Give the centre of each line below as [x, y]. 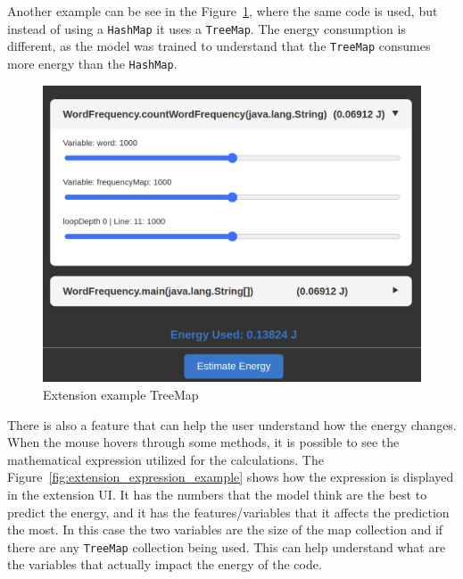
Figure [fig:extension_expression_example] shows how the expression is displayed [231, 477]
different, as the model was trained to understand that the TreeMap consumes [219, 46]
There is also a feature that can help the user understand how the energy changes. [232, 424]
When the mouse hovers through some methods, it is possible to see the [203, 442]
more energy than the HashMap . [92, 63]
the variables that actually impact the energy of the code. [165, 564]
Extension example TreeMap [121, 395]
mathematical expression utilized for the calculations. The [165, 459]
